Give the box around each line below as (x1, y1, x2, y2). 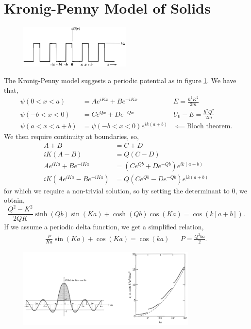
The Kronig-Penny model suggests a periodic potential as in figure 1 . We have (4, 75, 236, 85)
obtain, (4, 195, 25, 205)
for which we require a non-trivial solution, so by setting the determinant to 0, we (4, 185, 247, 195)
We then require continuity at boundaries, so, (4, 131, 139, 141)
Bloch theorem (187, 122, 231, 130)
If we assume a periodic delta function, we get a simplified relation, (4, 222, 204, 232)
